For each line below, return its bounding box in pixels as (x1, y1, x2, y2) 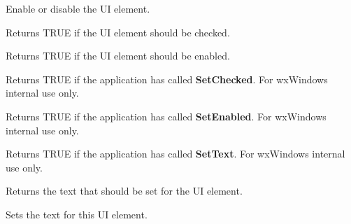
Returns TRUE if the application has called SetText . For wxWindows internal (6, 146, 345, 161)
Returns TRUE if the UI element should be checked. (6, 24, 230, 39)
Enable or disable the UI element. (6, 1, 150, 15)
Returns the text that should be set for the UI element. (6, 183, 243, 198)
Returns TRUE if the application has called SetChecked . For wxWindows (6, 71, 328, 86)
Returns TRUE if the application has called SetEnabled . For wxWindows (6, 108, 327, 123)
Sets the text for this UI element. (6, 206, 148, 221)
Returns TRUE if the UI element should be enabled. (6, 48, 230, 63)
